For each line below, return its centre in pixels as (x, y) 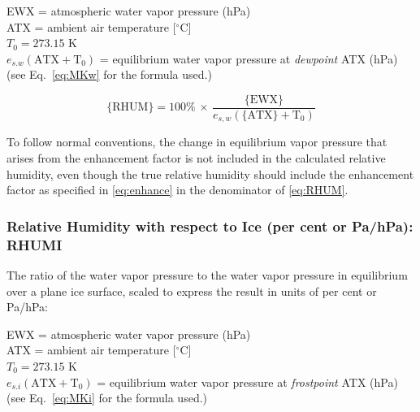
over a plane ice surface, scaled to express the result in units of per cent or (192, 291)
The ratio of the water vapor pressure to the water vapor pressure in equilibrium (207, 275)
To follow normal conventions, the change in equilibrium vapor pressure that (197, 142)
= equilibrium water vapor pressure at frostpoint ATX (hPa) (247, 382)
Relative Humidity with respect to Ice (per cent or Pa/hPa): (210, 226)
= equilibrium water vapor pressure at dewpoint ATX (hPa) (249, 58)
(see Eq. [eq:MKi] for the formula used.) (107, 398)
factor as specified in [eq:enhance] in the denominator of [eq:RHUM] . (178, 190)
